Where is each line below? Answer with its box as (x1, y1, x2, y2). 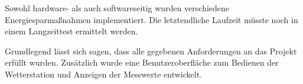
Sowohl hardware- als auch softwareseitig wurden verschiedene (5, 2, 230, 14)
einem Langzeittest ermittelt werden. (5, 25, 138, 37)
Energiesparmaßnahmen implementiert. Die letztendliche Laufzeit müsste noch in (5, 13, 298, 25)
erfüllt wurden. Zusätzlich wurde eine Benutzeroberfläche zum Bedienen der (5, 56, 279, 69)
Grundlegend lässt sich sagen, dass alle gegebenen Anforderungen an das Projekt (5, 44, 297, 57)
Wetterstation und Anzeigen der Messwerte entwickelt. (5, 67, 202, 80)
